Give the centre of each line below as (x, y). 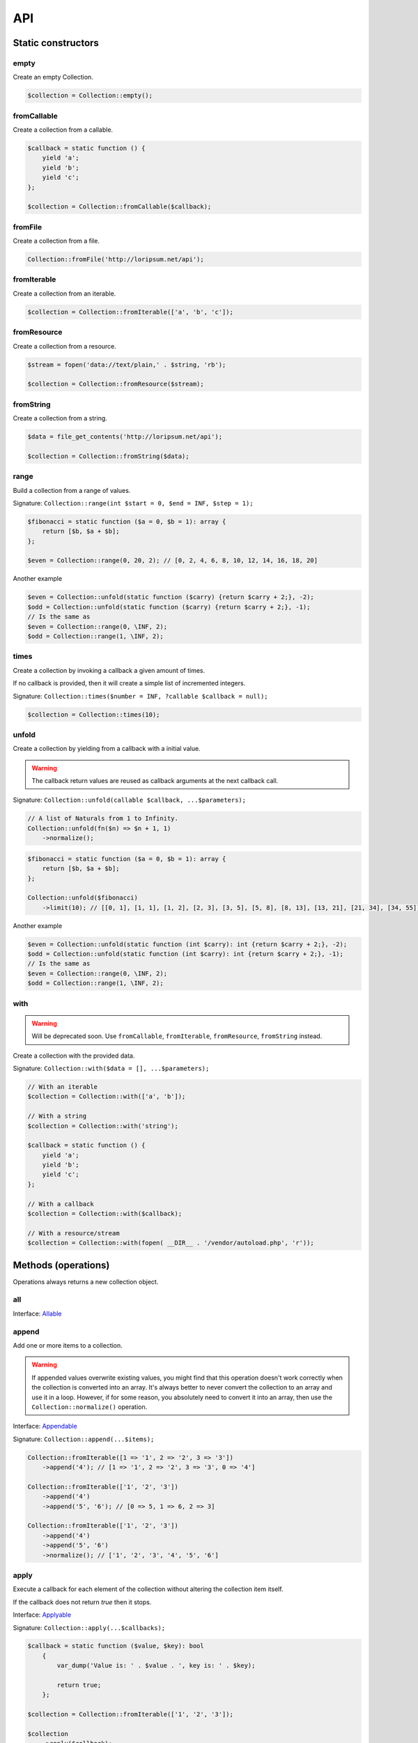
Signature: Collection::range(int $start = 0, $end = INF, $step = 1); (133, 503)
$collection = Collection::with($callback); (105, 1214)
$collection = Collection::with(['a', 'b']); (107, 1097)
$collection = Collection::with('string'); (103, 1126)
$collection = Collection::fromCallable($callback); (119, 207)
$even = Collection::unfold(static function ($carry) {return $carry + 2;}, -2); (171, 597)
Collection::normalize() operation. (90, 1407)
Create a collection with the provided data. (74, 1056)
